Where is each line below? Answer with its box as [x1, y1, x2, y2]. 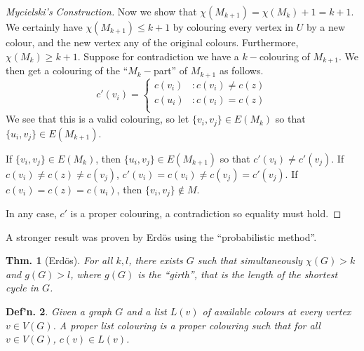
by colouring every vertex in [173, 20, 294, 34]
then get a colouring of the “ [6, 63, 128, 78]
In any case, [6, 206, 57, 220]
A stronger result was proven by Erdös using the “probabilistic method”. [6, 229, 317, 244]
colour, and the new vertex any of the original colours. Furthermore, [6, 35, 299, 49]
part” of [153, 63, 188, 78]
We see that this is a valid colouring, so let [6, 111, 189, 126]
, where [70, 266, 102, 281]
